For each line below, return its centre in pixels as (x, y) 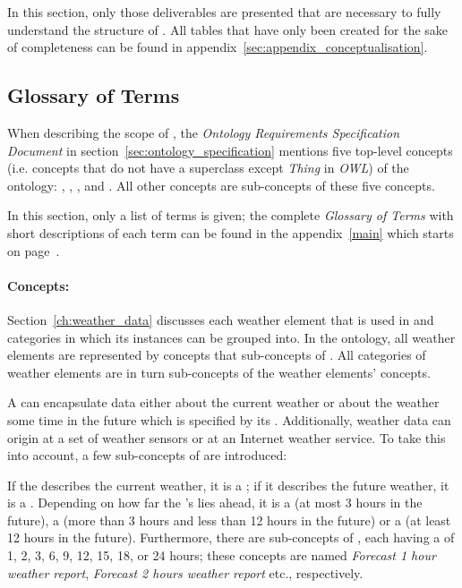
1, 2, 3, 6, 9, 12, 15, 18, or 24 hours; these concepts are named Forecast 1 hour (222, 555)
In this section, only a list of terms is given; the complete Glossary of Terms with (231, 215)
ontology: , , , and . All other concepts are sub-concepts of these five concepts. (221, 185)
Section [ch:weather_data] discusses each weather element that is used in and (221, 319)
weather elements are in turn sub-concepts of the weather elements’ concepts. (219, 372)
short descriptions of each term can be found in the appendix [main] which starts (231, 232)
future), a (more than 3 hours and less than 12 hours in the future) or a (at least (229, 520)
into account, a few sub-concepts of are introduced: (147, 455)
